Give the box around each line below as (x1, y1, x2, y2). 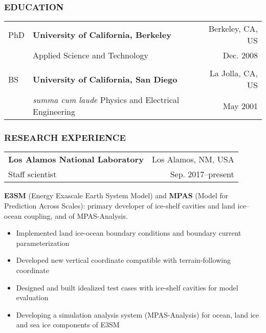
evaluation (16, 292, 49, 303)
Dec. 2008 (223, 49, 258, 61)
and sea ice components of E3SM (16, 319, 120, 330)
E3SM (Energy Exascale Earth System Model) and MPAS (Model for (4, 190, 229, 201)
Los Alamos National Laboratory (8, 153, 144, 165)
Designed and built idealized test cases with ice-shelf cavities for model (16, 282, 238, 293)
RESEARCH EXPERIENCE (4, 131, 126, 144)
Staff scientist (8, 168, 57, 180)
